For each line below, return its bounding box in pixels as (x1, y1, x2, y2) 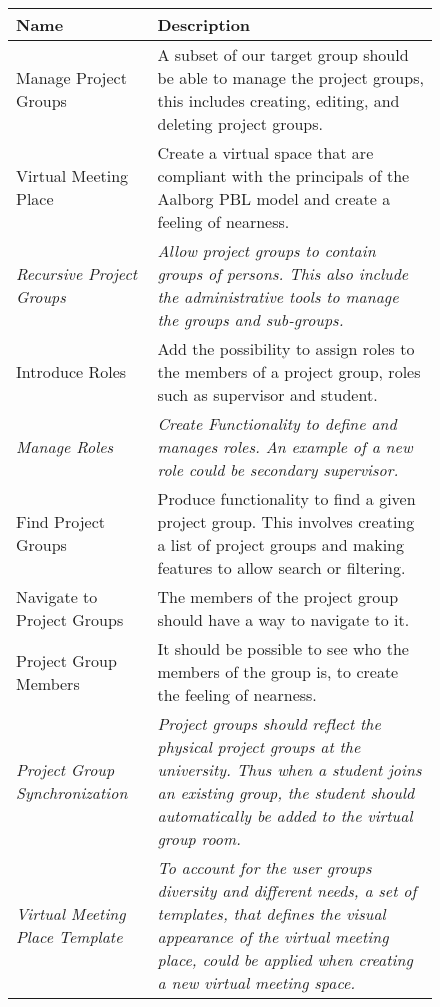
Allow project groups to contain (157, 239, 376, 262)
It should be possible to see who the (157, 637, 409, 660)
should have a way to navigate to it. (157, 608, 410, 631)
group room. (157, 827, 241, 850)
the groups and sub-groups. (157, 308, 344, 331)
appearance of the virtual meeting (157, 925, 389, 948)
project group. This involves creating (157, 510, 415, 533)
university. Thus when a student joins (157, 758, 422, 781)
